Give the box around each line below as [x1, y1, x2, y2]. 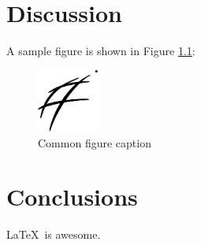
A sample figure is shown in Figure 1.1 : [6, 43, 195, 59]
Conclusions [6, 180, 138, 213]
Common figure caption [38, 134, 151, 150]
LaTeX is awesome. [6, 226, 101, 243]
